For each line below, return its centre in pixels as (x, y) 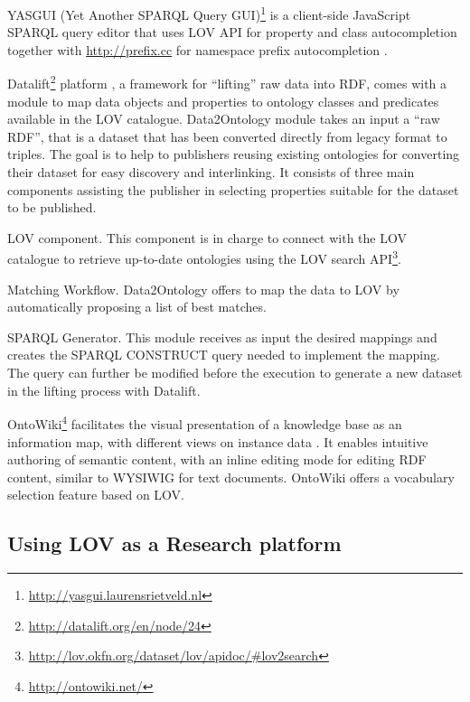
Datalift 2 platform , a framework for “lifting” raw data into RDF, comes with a (227, 82)
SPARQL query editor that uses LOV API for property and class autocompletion (232, 32)
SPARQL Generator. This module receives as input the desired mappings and (222, 337)
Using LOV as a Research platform (174, 543)
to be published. (52, 207)
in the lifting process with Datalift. (104, 390)
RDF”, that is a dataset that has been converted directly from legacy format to (227, 136)
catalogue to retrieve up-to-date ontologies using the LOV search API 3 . (204, 257)
